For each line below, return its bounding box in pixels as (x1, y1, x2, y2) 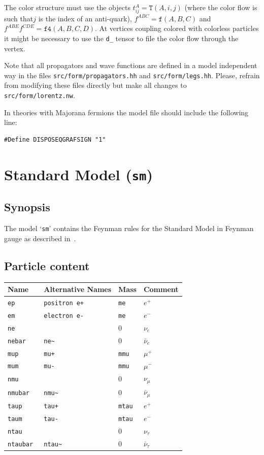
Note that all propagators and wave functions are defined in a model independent (4, 60, 257, 71)
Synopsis (4, 199, 50, 215)
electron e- (44, 312, 84, 319)
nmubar (8, 389, 29, 397)
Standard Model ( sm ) (4, 164, 153, 184)
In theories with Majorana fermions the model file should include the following (4, 107, 249, 117)
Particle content (4, 257, 90, 273)
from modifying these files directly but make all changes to (4, 80, 187, 90)
